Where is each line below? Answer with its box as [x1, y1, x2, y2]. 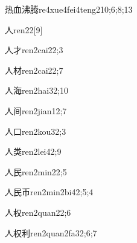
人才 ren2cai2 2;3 [5, 44, 63, 56]
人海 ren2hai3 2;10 [5, 84, 69, 97]
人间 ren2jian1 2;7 [5, 104, 67, 117]
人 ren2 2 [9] [5, 23, 43, 36]
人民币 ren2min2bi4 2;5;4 [5, 186, 94, 198]
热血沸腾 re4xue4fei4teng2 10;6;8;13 [5, 3, 133, 15]
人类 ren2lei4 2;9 [5, 145, 62, 158]
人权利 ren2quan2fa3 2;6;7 [5, 226, 97, 239]
